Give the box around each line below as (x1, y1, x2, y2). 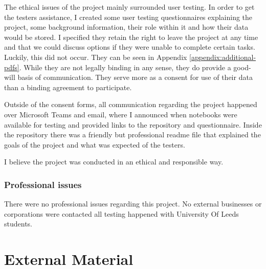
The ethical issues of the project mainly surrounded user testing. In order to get (4, 2, 255, 12)
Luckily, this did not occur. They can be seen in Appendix (4, 51, 187, 62)
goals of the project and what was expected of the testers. (4, 139, 185, 150)
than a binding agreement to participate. (4, 81, 132, 92)
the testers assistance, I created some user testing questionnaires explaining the (4, 11, 253, 22)
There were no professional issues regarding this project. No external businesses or (4, 198, 262, 209)
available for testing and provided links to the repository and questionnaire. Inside (4, 119, 262, 130)
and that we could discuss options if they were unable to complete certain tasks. (4, 42, 255, 52)
